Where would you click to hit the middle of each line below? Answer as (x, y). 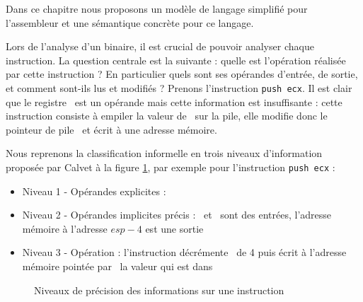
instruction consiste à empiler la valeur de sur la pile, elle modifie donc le (167, 116)
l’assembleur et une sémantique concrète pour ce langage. (130, 22)
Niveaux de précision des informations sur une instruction (159, 290)
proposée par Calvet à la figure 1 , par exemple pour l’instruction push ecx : (171, 167)
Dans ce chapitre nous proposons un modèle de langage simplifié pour (157, 8)
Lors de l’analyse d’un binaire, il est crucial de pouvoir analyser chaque (160, 46)
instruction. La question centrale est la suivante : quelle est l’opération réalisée (176, 60)
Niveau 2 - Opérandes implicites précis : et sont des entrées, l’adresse (177, 215)
